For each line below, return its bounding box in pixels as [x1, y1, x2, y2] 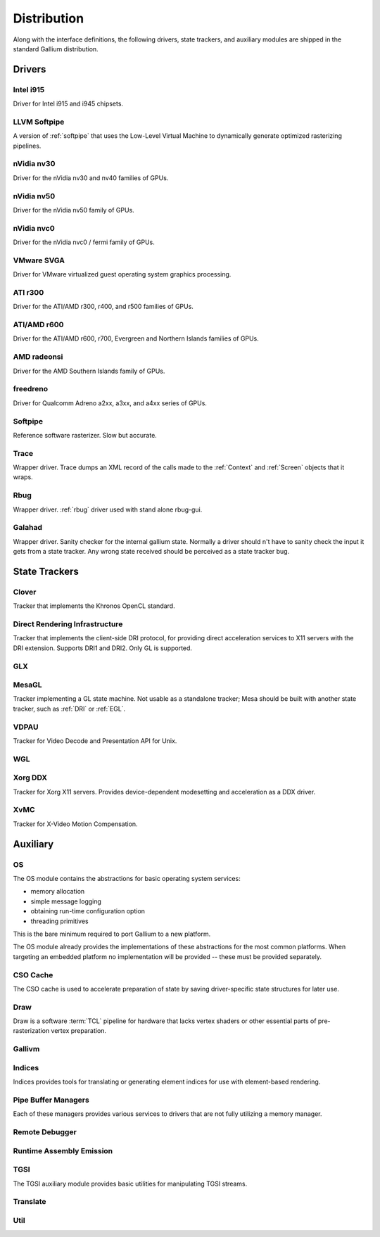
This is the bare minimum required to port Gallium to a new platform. [13, 930, 211, 938]
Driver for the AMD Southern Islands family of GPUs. [13, 367, 165, 375]
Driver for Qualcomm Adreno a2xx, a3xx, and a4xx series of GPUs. [13, 398, 208, 407]
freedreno [13, 384, 49, 394]
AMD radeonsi [13, 352, 63, 362]
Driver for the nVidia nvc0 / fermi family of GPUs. [13, 238, 155, 246]
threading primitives [30, 917, 89, 925]
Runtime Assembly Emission [13, 1146, 113, 1155]
